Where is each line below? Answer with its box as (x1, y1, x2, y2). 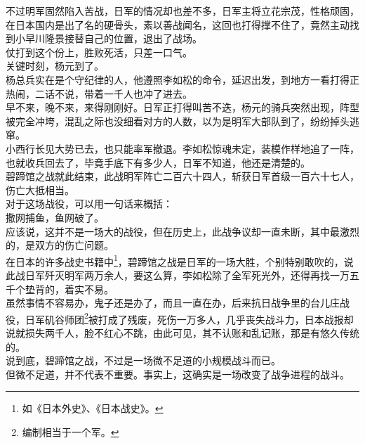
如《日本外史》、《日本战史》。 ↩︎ (22, 401, 164, 416)
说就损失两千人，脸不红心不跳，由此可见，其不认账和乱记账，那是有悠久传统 (6, 325, 359, 340)
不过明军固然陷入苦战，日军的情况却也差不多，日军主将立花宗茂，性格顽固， (6, 4, 359, 18)
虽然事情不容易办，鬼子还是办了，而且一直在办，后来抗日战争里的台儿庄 (6, 295, 340, 310)
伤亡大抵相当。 (6, 182, 74, 197)
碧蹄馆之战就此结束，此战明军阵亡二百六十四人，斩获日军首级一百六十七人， (6, 169, 359, 184)
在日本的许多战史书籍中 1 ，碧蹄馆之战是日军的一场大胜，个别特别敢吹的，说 (6, 252, 354, 269)
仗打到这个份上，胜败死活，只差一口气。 (6, 44, 192, 59)
